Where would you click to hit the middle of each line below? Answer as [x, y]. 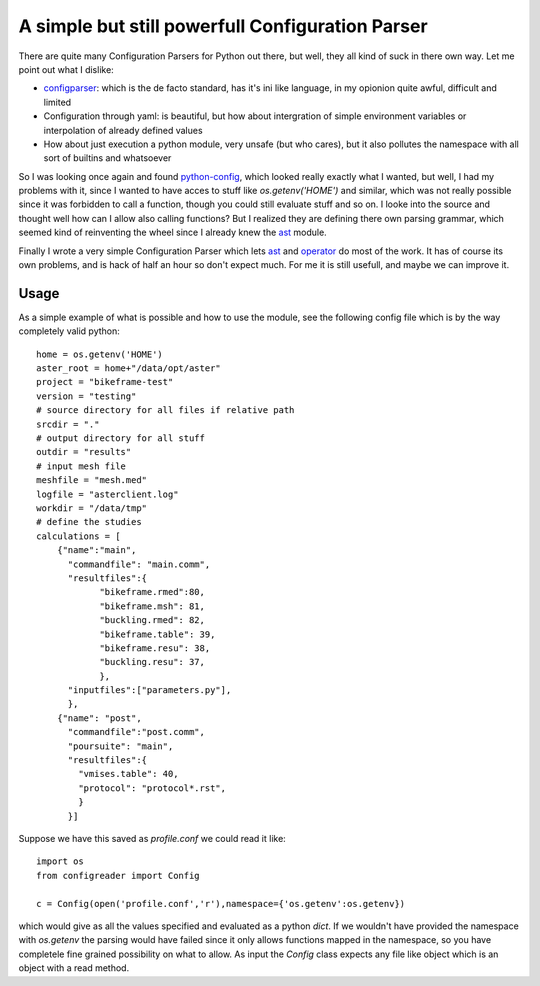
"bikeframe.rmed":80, [152, 592]
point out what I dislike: [66, 69]
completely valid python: [69, 331]
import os [60, 861]
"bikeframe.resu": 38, [155, 648]
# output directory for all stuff [120, 438]
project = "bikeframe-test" [105, 382]
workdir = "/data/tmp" [92, 508]
